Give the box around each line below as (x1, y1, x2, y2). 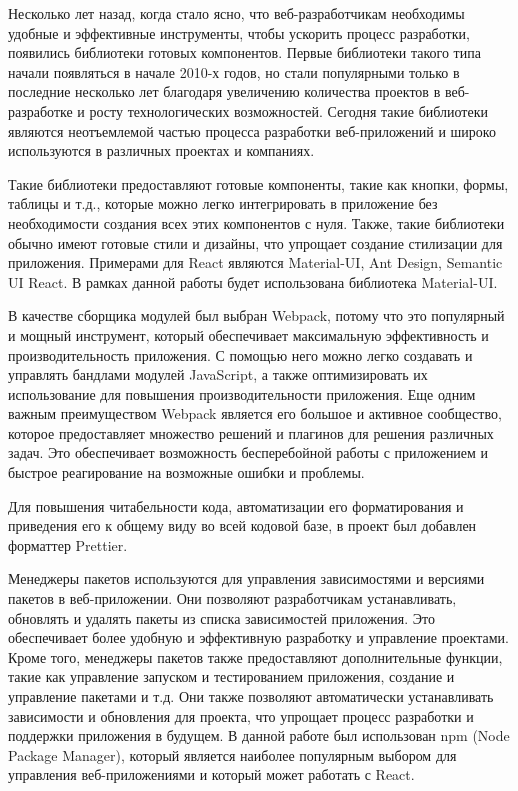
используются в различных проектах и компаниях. (8, 140, 315, 161)
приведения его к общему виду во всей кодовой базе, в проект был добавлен (8, 515, 477, 536)
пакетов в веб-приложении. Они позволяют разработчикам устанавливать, (8, 588, 457, 609)
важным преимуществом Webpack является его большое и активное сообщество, (8, 403, 502, 424)
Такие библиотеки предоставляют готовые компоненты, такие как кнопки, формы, (8, 173, 509, 194)
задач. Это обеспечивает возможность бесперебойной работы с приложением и (8, 442, 489, 463)
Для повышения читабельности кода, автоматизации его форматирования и (8, 495, 464, 516)
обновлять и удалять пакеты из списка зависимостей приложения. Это (8, 607, 436, 628)
